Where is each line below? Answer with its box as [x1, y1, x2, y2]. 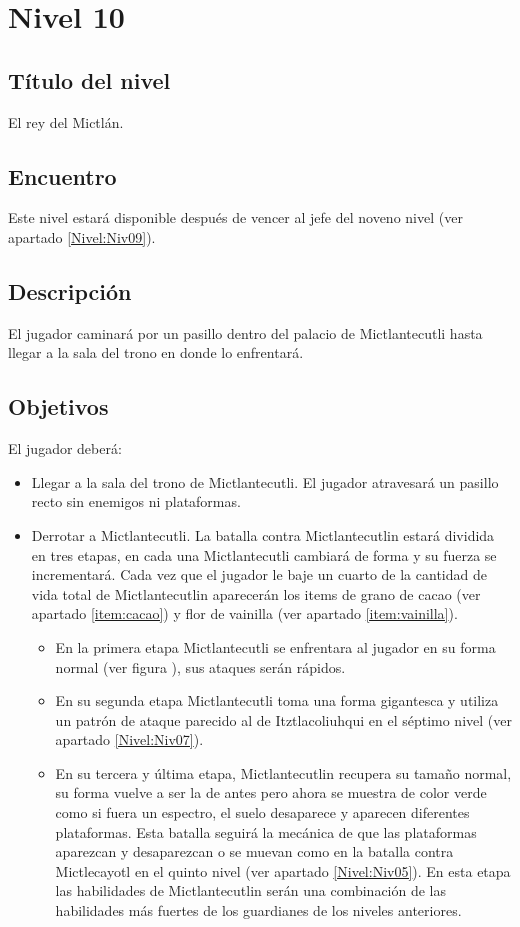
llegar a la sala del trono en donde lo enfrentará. [8, 342, 304, 363]
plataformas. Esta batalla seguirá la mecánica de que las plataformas [55, 821, 477, 842]
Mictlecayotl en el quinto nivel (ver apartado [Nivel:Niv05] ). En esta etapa [55, 860, 511, 881]
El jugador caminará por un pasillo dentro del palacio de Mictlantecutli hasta [8, 322, 483, 343]
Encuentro [8, 160, 117, 191]
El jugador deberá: [8, 438, 122, 459]
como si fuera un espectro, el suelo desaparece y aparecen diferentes [55, 802, 470, 823]
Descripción [8, 275, 132, 306]
